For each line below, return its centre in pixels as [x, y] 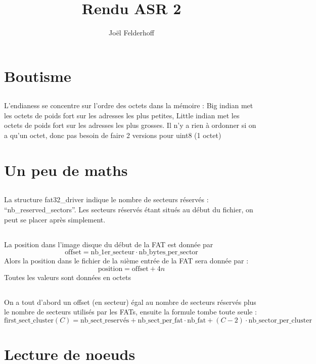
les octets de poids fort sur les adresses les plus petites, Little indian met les [122, 115]
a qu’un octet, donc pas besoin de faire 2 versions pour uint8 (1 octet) [113, 135]
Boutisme [38, 76]
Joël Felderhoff [131, 33]
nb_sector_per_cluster [280, 320]
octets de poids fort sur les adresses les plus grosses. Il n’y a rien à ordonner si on [130, 125]
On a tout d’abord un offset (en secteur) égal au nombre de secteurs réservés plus [130, 302]
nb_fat [197, 320]
